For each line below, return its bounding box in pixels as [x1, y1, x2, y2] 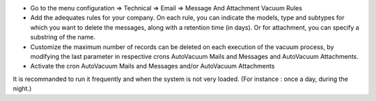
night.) [13, 84, 32, 93]
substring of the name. [30, 33, 95, 42]
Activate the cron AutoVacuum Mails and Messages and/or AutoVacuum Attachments [30, 62, 275, 71]
